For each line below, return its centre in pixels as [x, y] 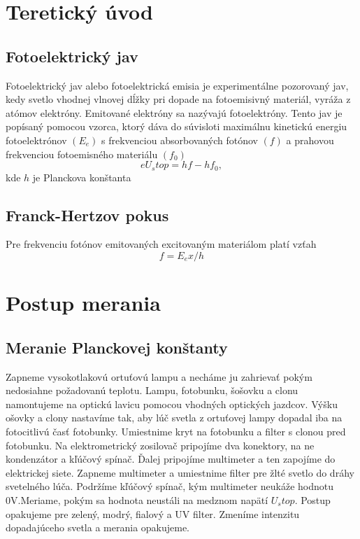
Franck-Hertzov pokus [87, 215]
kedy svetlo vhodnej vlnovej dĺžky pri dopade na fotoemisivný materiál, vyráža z [178, 99]
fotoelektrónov [36, 140]
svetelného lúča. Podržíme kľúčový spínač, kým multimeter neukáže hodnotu [170, 486]
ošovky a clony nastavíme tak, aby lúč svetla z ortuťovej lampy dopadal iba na [174, 418]
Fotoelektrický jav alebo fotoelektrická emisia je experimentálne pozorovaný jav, [177, 85]
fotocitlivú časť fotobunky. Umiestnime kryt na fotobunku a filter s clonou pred [176, 431]
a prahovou [310, 140]
